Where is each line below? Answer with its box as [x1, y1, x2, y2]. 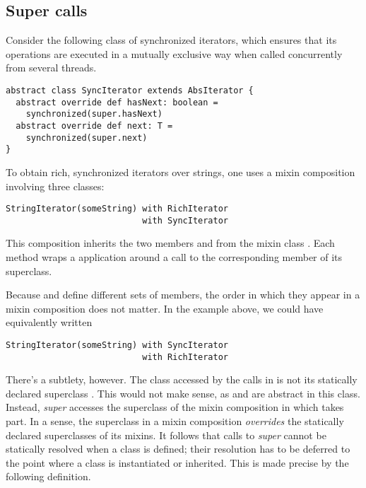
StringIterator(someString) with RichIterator [6, 204, 228, 214]
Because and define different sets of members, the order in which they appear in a [6, 287, 360, 302]
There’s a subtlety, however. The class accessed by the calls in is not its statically [6, 372, 358, 387]
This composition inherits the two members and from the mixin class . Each [6, 236, 335, 250]
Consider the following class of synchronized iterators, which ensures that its [6, 33, 337, 47]
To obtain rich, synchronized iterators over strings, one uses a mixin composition [6, 164, 355, 179]
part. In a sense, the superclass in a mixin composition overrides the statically [6, 414, 344, 429]
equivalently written [6, 315, 93, 330]
